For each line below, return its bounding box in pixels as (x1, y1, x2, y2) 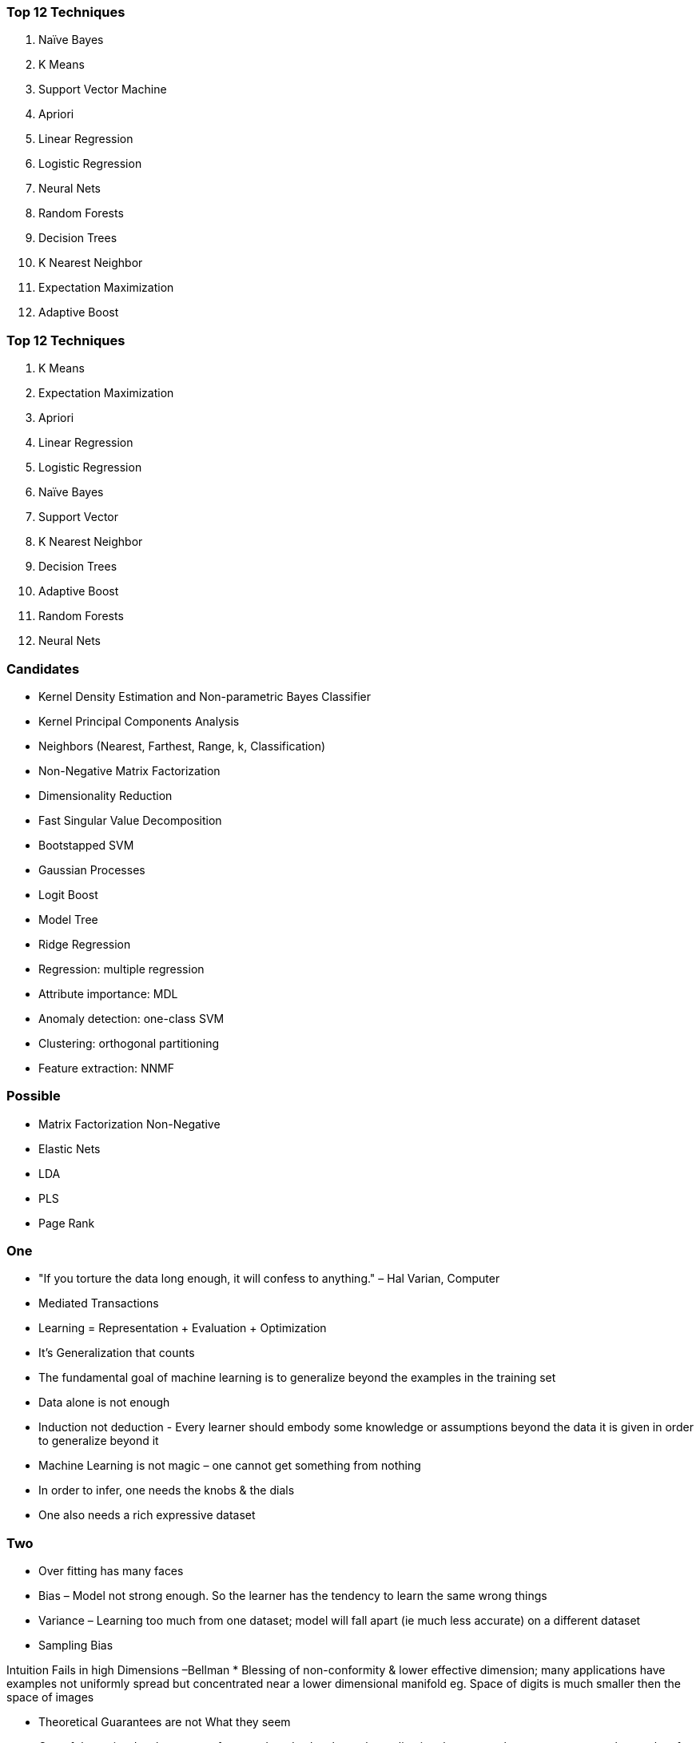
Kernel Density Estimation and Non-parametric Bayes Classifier (38, 689, 372, 703)
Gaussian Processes (38, 862, 145, 877)
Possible (6, 1088, 61, 1104)
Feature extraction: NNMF (38, 1061, 174, 1075)
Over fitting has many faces (38, 1564, 184, 1578)
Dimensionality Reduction (38, 788, 173, 802)
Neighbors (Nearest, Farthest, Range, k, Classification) (38, 738, 326, 753)
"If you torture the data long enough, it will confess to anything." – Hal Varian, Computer (38, 1271, 500, 1286)
